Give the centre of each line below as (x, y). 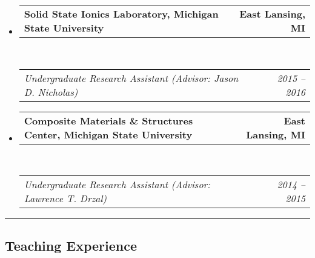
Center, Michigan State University (108, 134)
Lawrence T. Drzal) (65, 199)
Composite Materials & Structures (108, 120)
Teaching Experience (71, 245)
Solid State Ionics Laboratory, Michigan (121, 14)
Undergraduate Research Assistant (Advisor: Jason (131, 78)
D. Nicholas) (51, 92)
